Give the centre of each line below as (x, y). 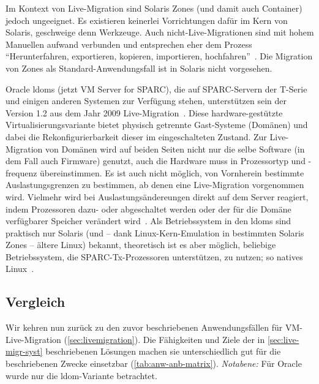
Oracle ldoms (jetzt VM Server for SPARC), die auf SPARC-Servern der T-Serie (156, 88)
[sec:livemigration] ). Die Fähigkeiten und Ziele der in (166, 339)
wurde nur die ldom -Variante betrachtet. (81, 375)
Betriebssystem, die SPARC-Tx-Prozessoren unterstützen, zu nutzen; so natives (154, 256)
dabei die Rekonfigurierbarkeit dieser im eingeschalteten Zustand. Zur (136, 136)
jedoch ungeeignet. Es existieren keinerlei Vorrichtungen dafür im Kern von (147, 20)
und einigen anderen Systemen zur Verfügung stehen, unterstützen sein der (146, 101)
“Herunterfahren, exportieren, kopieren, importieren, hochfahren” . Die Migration (159, 56)
